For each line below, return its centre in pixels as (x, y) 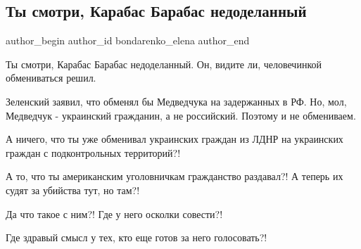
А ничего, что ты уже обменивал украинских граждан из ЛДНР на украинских (175, 139)
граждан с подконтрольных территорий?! (93, 152)
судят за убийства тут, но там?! (73, 190)
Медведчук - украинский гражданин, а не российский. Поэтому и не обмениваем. (181, 115)
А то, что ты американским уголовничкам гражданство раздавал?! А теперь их (175, 176)
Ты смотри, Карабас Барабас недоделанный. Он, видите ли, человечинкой (164, 64)
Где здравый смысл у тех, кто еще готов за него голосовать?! (137, 237)
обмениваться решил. (51, 78)
